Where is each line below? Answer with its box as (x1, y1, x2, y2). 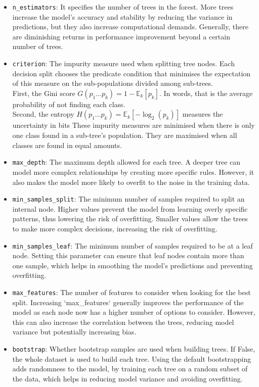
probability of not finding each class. (12, 99, 125, 109)
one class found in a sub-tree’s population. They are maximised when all (12, 130, 237, 140)
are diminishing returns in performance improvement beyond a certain (12, 31, 230, 41)
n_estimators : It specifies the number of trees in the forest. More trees (12, 2, 234, 12)
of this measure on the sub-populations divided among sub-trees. (12, 78, 213, 88)
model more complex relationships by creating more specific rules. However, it (12, 166, 254, 177)
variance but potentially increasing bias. (12, 326, 137, 337)
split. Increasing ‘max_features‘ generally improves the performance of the (12, 297, 244, 307)
